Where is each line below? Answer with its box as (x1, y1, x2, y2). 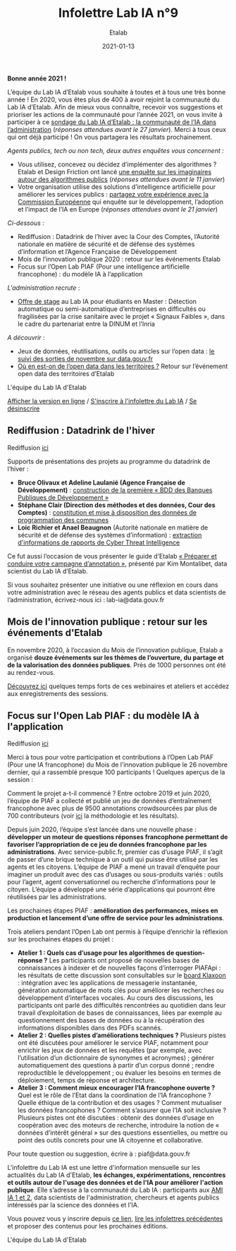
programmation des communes (17, 515, 109, 524)
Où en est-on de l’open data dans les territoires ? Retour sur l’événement (17, 362, 228, 370)
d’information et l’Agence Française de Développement (17, 247, 178, 255)
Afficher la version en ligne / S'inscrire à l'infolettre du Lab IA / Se (7, 396, 197, 405)
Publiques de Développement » (17, 493, 109, 501)
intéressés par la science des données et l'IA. (7, 1201, 139, 1209)
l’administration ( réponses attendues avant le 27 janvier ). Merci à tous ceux (7, 125, 227, 133)
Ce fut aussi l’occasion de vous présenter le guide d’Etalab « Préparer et (7, 551, 217, 560)
